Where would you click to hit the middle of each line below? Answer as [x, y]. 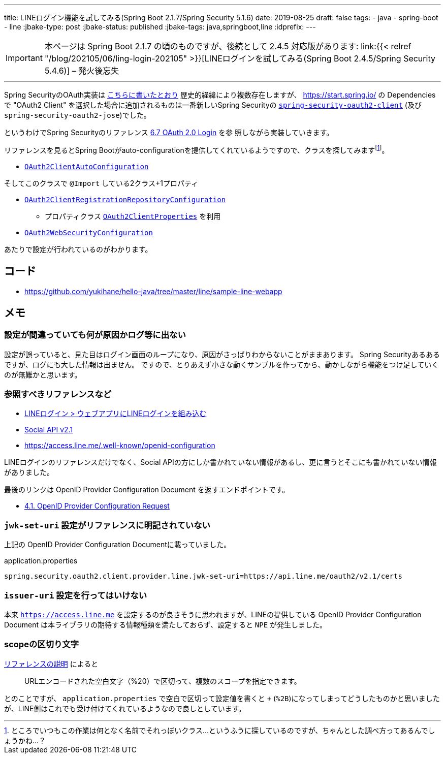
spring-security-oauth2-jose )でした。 [77, 115]
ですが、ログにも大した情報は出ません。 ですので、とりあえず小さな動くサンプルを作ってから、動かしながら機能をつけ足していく [221, 364]
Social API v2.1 [49, 430]
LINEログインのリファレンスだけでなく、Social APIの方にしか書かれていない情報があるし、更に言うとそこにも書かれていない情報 [220, 462]
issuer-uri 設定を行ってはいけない [76, 595]
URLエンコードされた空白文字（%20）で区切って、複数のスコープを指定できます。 [163, 681]
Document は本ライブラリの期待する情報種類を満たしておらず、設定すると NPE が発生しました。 [166, 624]
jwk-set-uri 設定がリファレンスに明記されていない [107, 525]
